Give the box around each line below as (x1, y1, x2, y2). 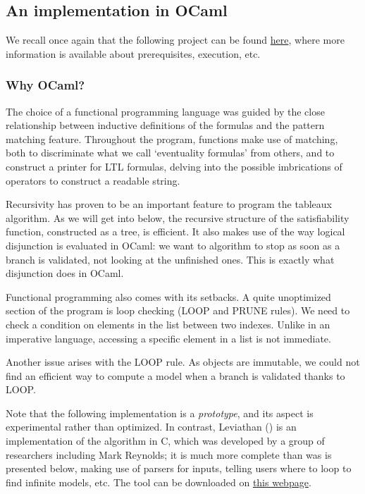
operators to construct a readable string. (6, 173, 180, 187)
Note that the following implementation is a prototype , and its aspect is (6, 405, 314, 420)
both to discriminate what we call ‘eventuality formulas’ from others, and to (6, 145, 335, 160)
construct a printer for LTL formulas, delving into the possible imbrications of (6, 159, 342, 173)
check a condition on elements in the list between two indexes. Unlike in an (6, 316, 330, 331)
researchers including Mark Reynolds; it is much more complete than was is (6, 447, 332, 462)
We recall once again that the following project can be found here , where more (6, 32, 345, 47)
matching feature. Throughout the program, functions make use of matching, (6, 131, 338, 146)
